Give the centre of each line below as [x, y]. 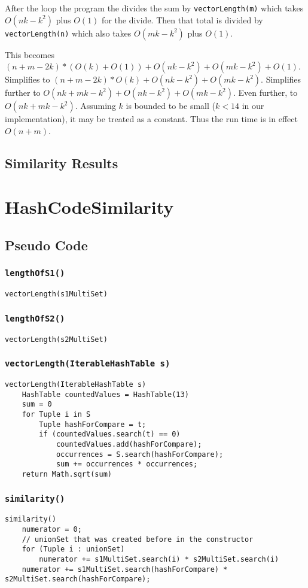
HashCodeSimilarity [89, 207]
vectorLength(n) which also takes [68, 33]
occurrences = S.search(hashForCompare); [140, 454]
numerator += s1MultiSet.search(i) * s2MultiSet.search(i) [159, 559]
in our [253, 106]
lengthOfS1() [35, 273]
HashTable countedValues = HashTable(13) [105, 394]
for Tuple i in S [56, 414]
